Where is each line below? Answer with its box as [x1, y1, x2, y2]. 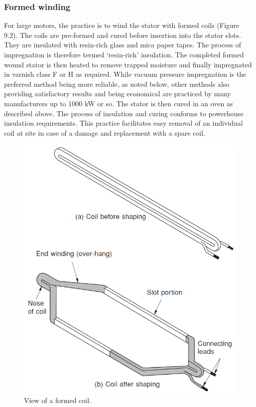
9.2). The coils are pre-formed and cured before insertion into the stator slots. [4, 29, 241, 40]
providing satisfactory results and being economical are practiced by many [4, 88, 231, 99]
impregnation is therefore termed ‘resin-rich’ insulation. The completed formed [4, 49, 244, 59]
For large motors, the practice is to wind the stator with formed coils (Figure [4, 20, 240, 30]
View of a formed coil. [24, 395, 91, 406]
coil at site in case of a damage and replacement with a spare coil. [4, 127, 205, 138]
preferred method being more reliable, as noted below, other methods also [4, 78, 230, 89]
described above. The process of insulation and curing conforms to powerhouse [4, 108, 244, 118]
